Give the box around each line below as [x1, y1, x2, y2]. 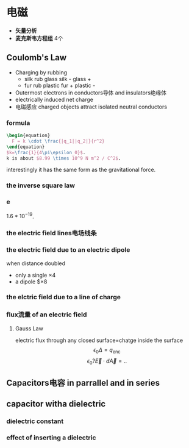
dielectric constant [6, 417, 64, 425]
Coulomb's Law [6, 52, 67, 63]
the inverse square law [6, 181, 75, 190]
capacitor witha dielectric [6, 399, 106, 409]
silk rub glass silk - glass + [24, 75, 91, 82]
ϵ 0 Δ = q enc [93, 346, 121, 355]
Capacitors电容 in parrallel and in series [6, 377, 160, 388]
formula [6, 118, 30, 127]
